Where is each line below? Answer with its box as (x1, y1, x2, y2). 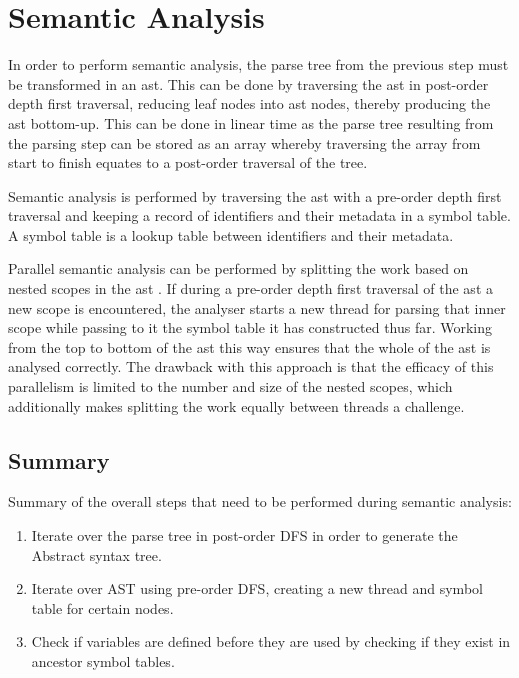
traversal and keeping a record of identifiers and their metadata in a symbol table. (8, 205, 511, 226)
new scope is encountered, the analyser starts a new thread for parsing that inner (8, 297, 506, 318)
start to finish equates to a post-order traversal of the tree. (8, 152, 368, 173)
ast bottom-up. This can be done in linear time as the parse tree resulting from (8, 112, 494, 133)
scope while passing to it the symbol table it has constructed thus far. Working (8, 317, 493, 338)
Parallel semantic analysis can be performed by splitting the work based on (8, 258, 469, 279)
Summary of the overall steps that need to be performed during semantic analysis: (8, 491, 512, 512)
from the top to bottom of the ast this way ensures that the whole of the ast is (8, 336, 491, 357)
